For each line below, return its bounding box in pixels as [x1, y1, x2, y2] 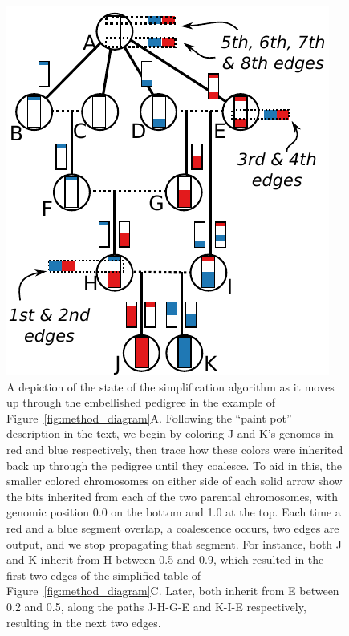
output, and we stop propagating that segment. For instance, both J [6, 535, 343, 552]
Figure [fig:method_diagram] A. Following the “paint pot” [6, 409, 292, 426]
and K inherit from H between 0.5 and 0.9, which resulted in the [6, 551, 324, 568]
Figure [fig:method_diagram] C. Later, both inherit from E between [6, 582, 339, 599]
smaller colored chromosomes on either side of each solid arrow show [6, 472, 343, 489]
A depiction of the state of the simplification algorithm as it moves [6, 378, 335, 395]
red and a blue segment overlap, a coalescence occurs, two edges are [6, 519, 339, 536]
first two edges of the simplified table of [6, 566, 201, 583]
